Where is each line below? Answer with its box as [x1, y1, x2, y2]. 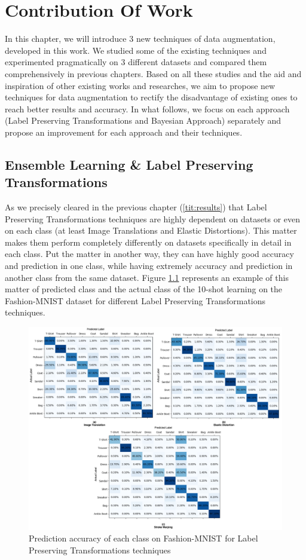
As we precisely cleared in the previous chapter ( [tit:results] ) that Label [5, 201, 267, 213]
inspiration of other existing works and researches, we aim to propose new [5, 79, 276, 91]
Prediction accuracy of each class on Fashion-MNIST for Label [29, 532, 258, 544]
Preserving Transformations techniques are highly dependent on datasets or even [5, 212, 301, 225]
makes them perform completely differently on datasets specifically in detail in [5, 235, 292, 248]
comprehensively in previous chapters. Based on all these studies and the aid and [5, 67, 302, 79]
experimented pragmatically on [5, 56, 118, 68]
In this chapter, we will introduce [5, 32, 127, 45]
